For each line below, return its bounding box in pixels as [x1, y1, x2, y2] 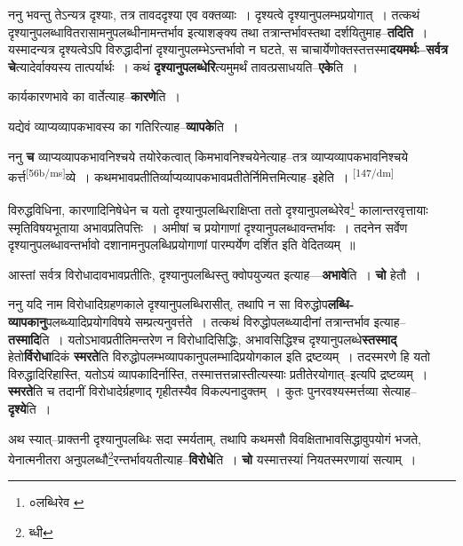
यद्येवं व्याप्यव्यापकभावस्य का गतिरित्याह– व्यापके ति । [8, 116, 239, 135]
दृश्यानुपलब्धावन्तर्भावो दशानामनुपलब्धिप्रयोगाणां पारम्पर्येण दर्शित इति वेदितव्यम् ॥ [8, 235, 355, 254]
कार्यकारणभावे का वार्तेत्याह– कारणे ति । [8, 87, 180, 106]
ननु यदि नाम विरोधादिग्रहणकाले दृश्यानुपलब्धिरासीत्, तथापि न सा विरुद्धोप [8, 295, 328, 313]
